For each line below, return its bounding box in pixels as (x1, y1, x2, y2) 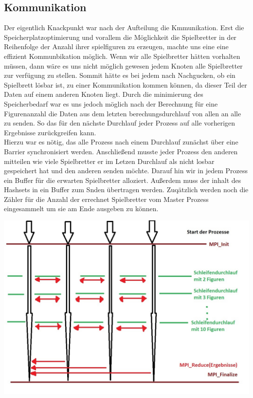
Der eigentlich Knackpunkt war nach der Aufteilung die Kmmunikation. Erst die (4, 22, 244, 33)
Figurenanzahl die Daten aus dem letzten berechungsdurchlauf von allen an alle (4, 108, 241, 118)
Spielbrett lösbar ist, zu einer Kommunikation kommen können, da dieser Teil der (4, 79, 247, 90)
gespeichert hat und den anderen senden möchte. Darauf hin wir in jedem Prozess (4, 165, 248, 176)
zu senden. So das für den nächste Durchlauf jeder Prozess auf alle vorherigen (4, 118, 235, 128)
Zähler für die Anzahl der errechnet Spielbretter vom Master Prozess (4, 194, 209, 204)
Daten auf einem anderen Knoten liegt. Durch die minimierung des (4, 89, 203, 99)
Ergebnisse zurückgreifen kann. (4, 127, 96, 137)
